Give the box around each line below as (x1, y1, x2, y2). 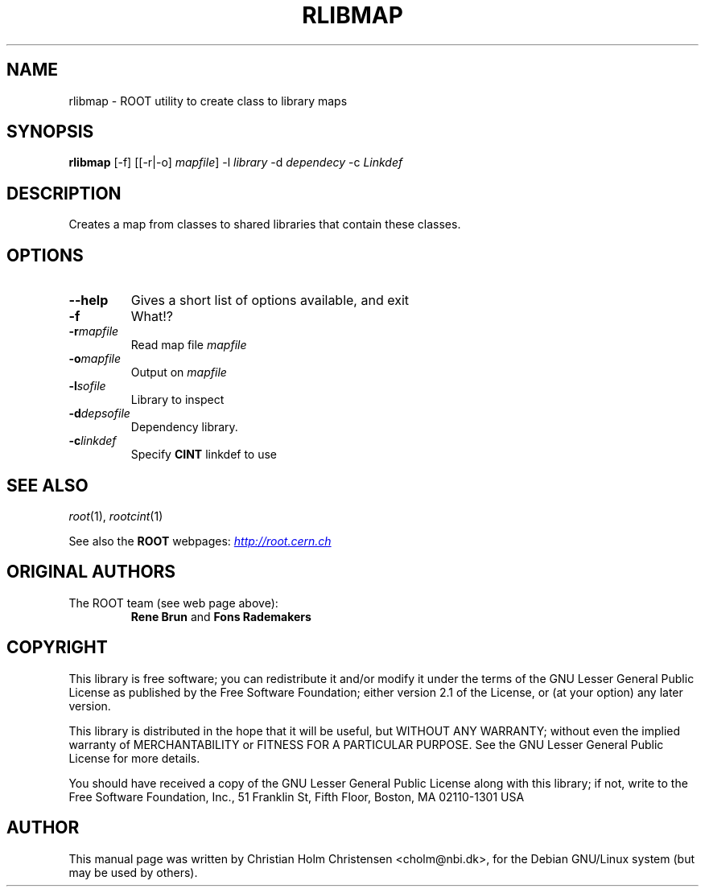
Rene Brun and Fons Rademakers (130, 609, 311, 623)
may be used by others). (68, 865, 198, 879)
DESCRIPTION (6, 183, 122, 204)
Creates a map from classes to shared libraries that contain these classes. (68, 217, 461, 232)
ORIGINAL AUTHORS (6, 562, 176, 582)
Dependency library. (130, 420, 238, 434)
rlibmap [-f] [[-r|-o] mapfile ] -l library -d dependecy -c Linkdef (68, 155, 403, 170)
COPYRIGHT (6, 637, 108, 658)
